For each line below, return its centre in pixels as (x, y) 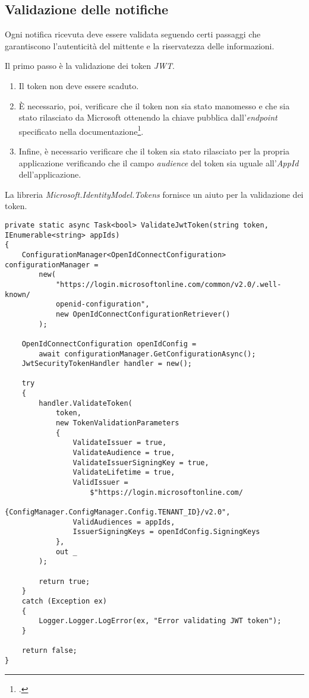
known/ (18, 294)
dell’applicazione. (50, 174)
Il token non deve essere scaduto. (79, 85)
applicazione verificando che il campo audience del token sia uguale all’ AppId (159, 162)
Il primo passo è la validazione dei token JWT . (90, 66)
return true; (64, 581)
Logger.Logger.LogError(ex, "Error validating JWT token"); (160, 621)
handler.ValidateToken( (86, 403)
